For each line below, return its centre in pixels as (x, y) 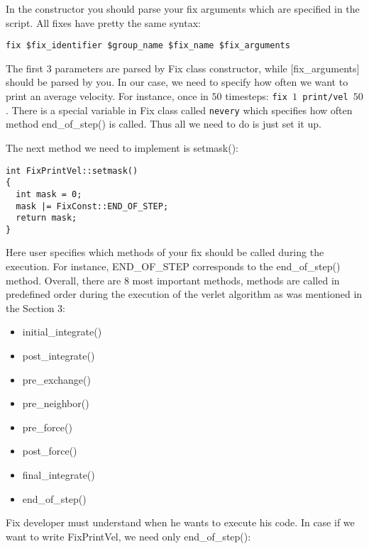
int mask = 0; (49, 194)
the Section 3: (35, 307)
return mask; (46, 218)
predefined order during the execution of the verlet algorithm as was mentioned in (184, 294)
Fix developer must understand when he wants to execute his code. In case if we (180, 522)
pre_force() (47, 427)
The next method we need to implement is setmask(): (122, 147)
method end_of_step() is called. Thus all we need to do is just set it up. (164, 124)
